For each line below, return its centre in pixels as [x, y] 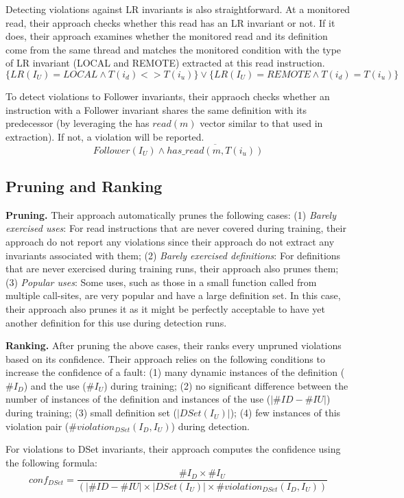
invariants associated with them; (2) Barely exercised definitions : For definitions [173, 255]
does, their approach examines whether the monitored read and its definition [167, 36]
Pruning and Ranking [84, 186]
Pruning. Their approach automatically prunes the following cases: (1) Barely [171, 214]
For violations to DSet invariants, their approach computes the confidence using [173, 449]
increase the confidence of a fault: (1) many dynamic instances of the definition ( [175, 372]
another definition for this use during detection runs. [116, 322]
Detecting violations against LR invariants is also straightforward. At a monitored [178, 9]
